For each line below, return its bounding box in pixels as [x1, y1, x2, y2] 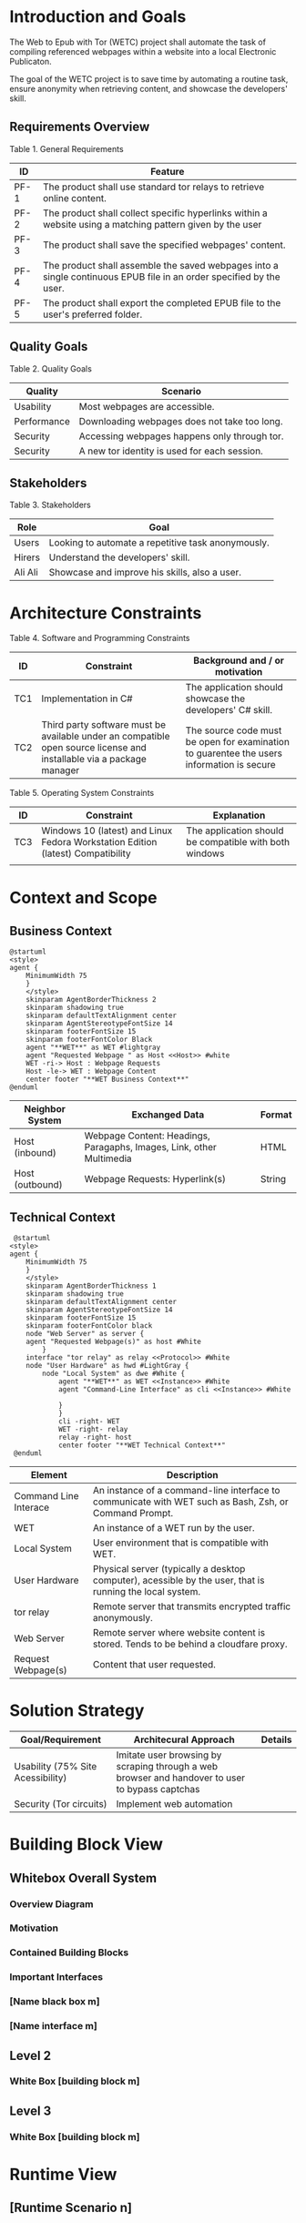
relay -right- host [57, 1433, 132, 1443]
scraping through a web [116, 1760, 219, 1773]
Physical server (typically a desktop [92, 1563, 246, 1575]
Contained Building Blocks [9, 1946, 129, 1959]
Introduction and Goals [9, 6, 187, 27]
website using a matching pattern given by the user [42, 218, 262, 230]
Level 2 [9, 2047, 52, 2064]
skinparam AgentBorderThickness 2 [25, 995, 157, 1004]
